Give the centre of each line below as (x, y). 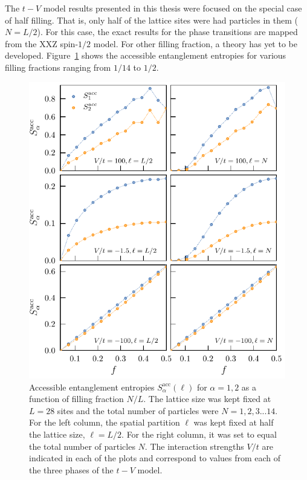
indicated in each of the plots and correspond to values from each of (155, 458)
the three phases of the (71, 469)
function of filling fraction (76, 399)
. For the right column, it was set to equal (199, 434)
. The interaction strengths (194, 446)
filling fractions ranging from (58, 67)
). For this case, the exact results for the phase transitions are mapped (167, 32)
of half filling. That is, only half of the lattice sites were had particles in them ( (151, 20)
